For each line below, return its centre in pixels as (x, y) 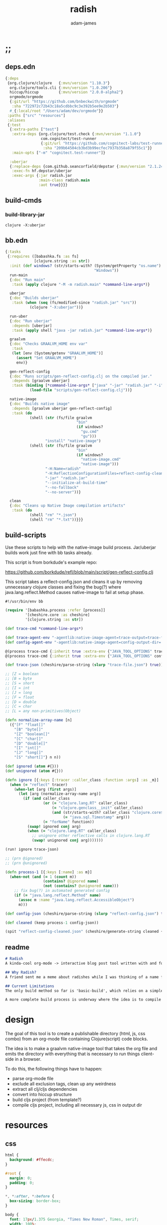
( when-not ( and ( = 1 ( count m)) (43, 877)
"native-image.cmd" (101, 460)
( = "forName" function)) (69, 822)
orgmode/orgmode (26, 97)
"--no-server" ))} (63, 492)
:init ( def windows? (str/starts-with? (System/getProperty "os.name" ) (85, 266)
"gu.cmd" (90, 432)
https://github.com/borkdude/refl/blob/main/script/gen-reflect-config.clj (79, 572)
